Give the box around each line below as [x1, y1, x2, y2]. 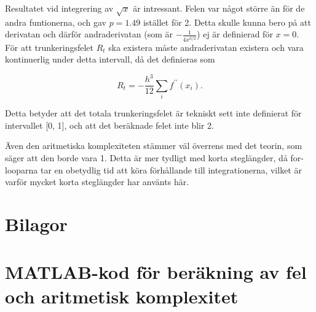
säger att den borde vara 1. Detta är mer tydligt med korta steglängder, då [5, 151, 288, 164]
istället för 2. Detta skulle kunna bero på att [143, 15, 311, 28]
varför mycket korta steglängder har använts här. [5, 175, 189, 188]
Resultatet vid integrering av [5, 2, 114, 14]
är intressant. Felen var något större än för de [133, 2, 305, 14]
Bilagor [5, 211, 68, 236]
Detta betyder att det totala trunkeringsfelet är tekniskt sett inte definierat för [5, 107, 302, 120]
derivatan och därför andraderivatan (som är [5, 28, 173, 40]
